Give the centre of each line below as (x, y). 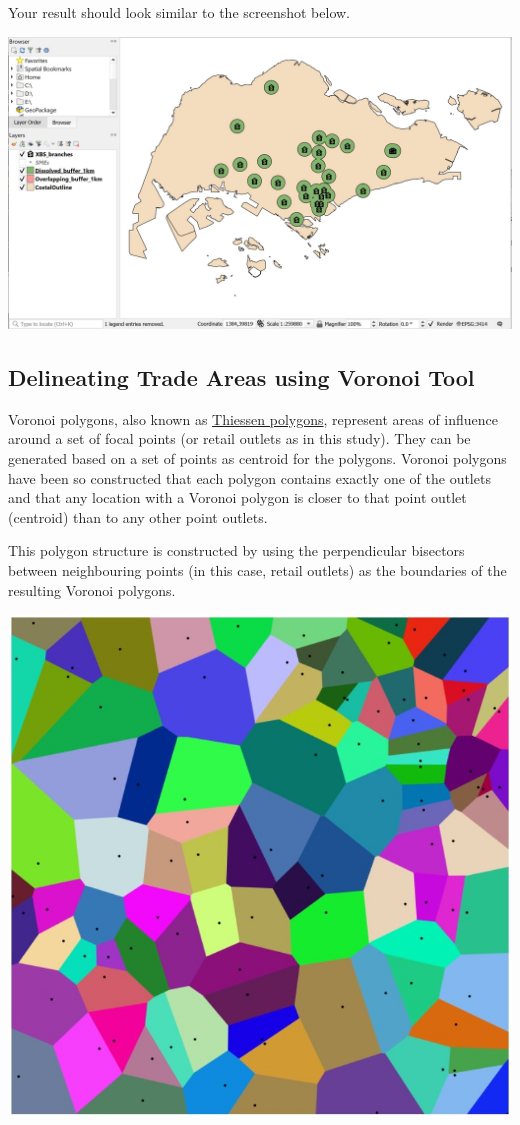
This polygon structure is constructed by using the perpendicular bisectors (236, 550)
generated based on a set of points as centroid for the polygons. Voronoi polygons (257, 457)
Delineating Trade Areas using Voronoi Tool (241, 376)
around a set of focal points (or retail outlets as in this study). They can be (239, 438)
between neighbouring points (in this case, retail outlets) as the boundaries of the (257, 569)
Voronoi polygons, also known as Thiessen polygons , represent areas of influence (253, 418)
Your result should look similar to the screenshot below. (179, 12)
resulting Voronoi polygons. (92, 589)
